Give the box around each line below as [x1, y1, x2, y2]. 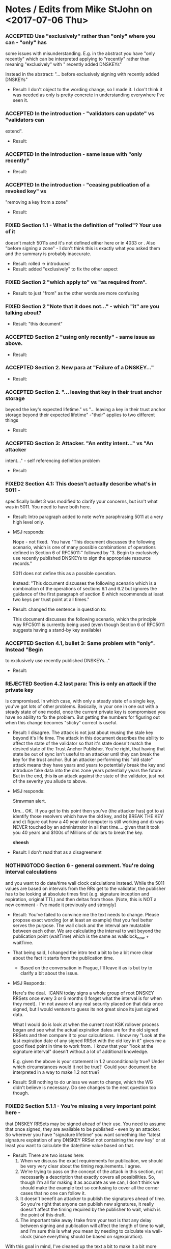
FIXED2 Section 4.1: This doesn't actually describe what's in [5, 480, 157, 487]
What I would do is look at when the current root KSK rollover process [12, 1021, 159, 1027]
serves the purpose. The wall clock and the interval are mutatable [12, 922, 151, 928]
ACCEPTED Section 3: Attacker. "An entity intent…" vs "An [5, 440, 154, 447]
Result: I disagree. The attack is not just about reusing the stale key [12, 729, 154, 736]
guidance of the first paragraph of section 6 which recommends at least [12, 591, 164, 597]
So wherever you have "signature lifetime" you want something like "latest [5, 1131, 161, 1137]
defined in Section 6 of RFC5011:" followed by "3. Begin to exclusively [12, 549, 159, 556]
